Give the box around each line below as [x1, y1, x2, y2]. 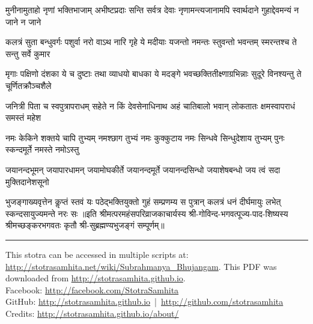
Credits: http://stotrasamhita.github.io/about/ [5, 307, 179, 319]
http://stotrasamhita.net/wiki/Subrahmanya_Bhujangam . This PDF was [5, 260, 277, 272]
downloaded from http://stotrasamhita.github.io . [5, 272, 186, 284]
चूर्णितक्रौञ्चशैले [5, 79, 52, 91]
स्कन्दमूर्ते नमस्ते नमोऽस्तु [5, 143, 79, 156]
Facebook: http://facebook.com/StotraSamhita [5, 283, 179, 296]
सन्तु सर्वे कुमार [5, 47, 50, 60]
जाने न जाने [5, 15, 41, 28]
